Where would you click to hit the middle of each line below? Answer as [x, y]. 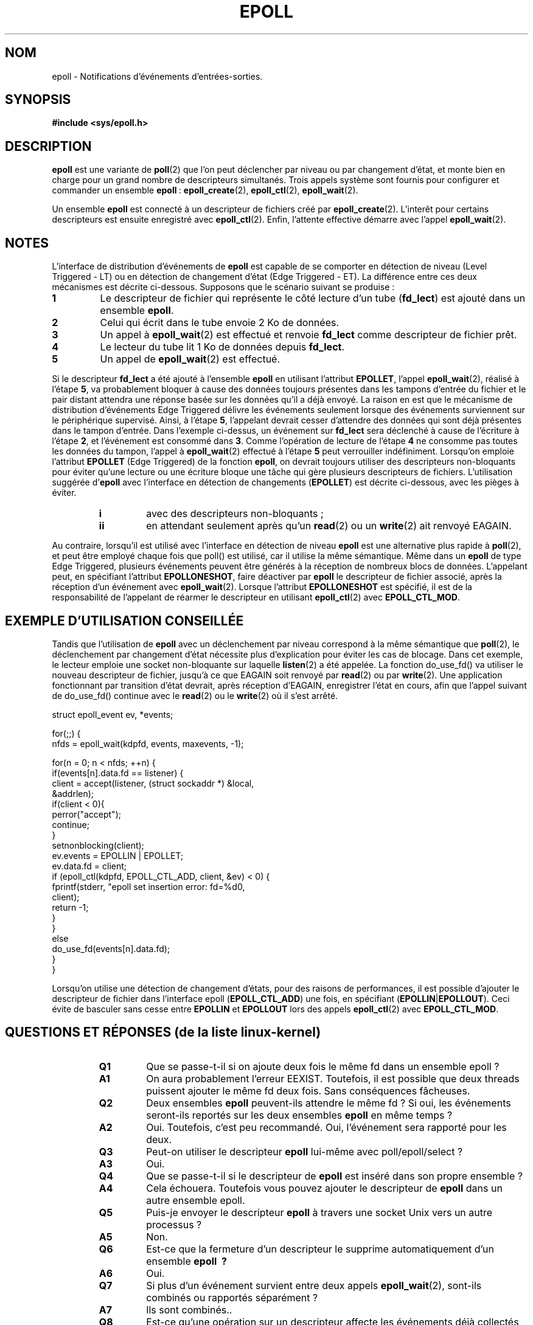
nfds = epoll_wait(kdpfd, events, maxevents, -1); [148, 743]
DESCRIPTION [48, 146]
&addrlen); [73, 793]
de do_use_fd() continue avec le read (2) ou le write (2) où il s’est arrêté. [195, 695]
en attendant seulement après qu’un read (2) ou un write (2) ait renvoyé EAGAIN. [329, 526]
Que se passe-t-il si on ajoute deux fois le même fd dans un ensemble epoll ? [323, 1066]
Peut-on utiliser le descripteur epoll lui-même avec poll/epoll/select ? [305, 1151]
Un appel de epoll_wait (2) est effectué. [190, 359]
